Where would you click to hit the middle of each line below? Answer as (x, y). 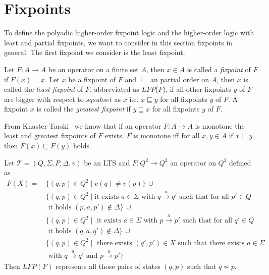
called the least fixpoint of (44, 89)
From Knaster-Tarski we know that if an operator (83, 125)
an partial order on (180, 79)
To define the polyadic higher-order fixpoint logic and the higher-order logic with (129, 33)
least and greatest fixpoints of (50, 135)
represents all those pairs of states (108, 266)
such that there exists (211, 243)
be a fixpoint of (92, 79)
